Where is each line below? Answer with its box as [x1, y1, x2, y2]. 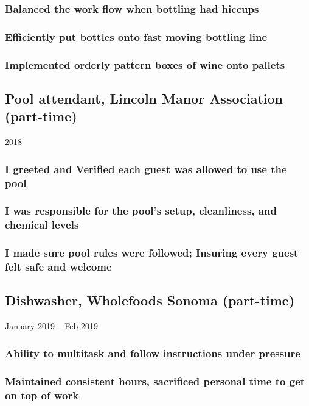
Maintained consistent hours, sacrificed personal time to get [5, 373, 305, 388]
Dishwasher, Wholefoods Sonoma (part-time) [5, 291, 295, 310]
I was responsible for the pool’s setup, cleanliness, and [5, 203, 277, 218]
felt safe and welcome [5, 259, 112, 274]
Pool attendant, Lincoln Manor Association [5, 88, 283, 107]
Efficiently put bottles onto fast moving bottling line [5, 29, 268, 44]
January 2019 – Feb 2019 [5, 319, 98, 332]
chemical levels [5, 217, 79, 232]
